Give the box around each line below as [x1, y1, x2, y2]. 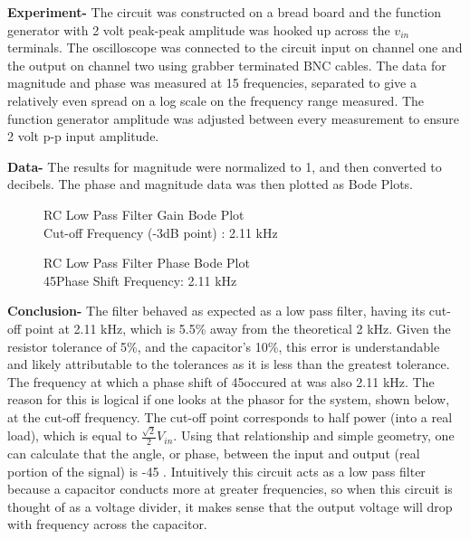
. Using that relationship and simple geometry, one [173, 426, 455, 445]
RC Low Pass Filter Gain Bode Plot [43, 204, 245, 223]
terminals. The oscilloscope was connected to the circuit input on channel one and [7, 38, 463, 57]
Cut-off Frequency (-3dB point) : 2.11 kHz [43, 222, 278, 241]
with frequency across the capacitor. [7, 515, 207, 534]
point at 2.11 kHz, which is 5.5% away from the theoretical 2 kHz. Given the [24, 318, 451, 337]
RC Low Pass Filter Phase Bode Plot [43, 253, 250, 272]
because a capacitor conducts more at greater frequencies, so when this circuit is [7, 479, 453, 498]
